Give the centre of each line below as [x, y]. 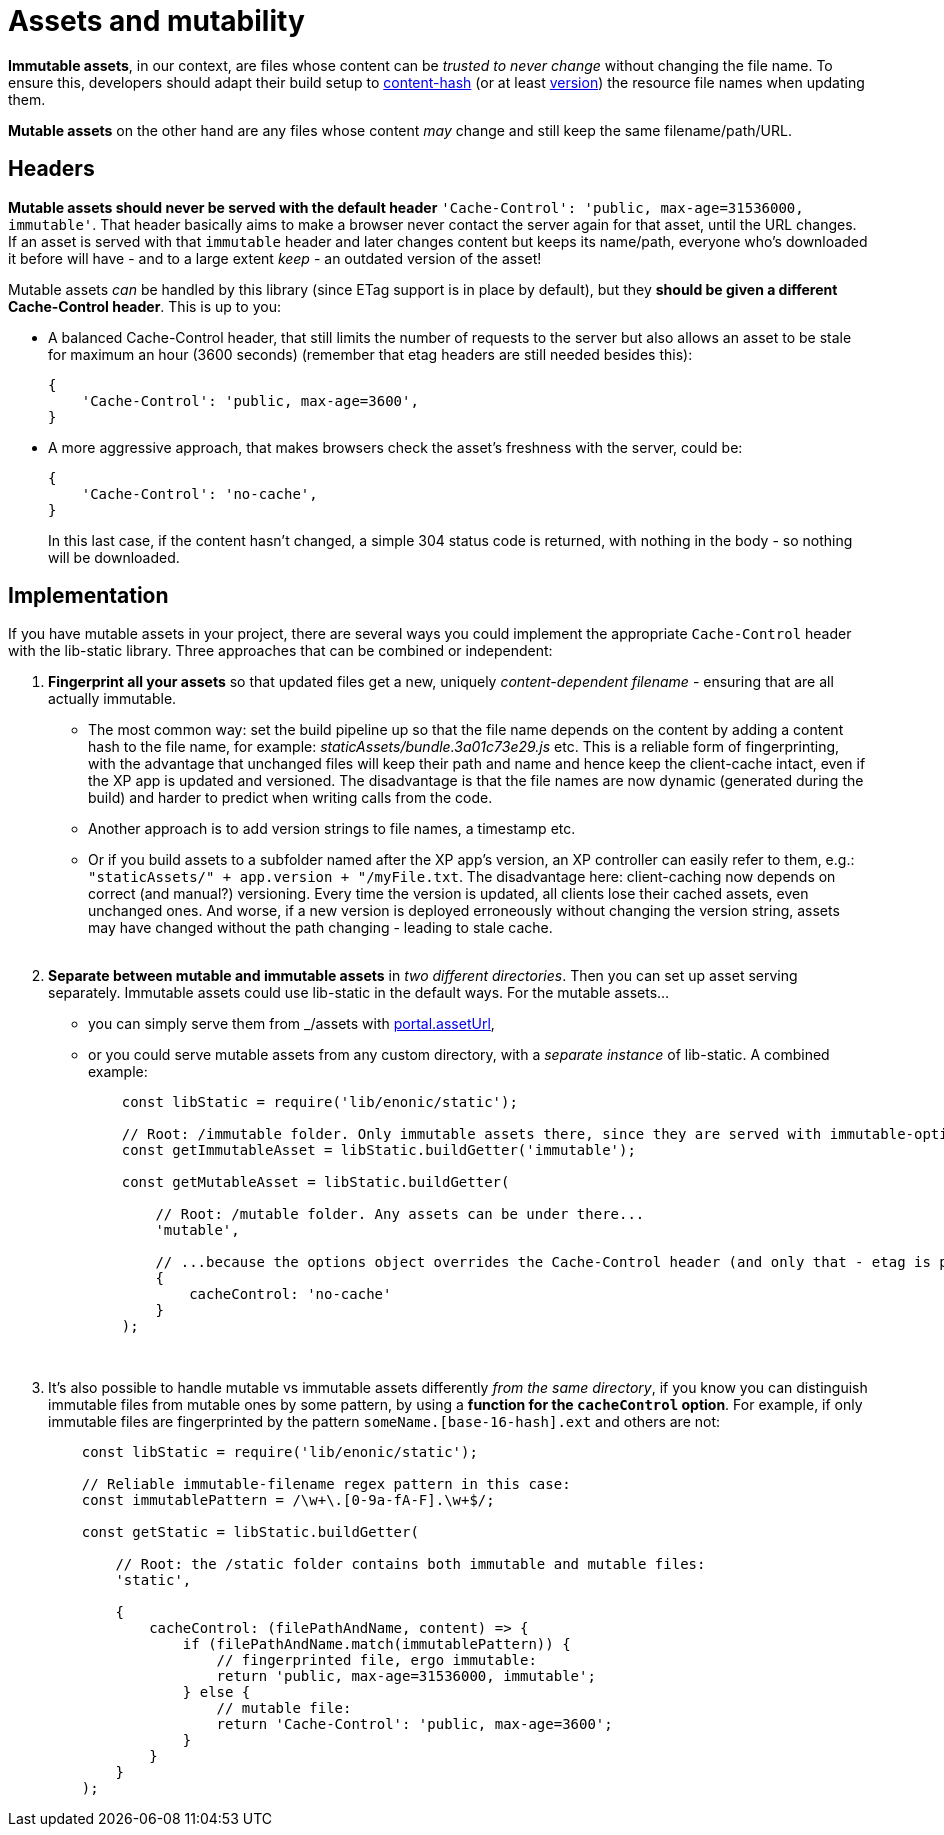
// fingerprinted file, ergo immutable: [376, 1660]
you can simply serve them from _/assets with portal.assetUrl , [291, 1024]
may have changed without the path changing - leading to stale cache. [320, 928]
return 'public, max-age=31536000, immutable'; [406, 1676]
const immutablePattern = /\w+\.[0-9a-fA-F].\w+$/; [288, 1500]
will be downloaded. [114, 557]
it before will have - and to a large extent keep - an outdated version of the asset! [275, 258]
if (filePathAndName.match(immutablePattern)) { [376, 1644]
